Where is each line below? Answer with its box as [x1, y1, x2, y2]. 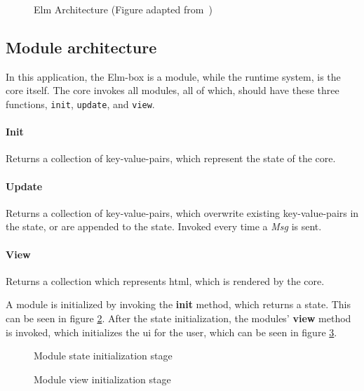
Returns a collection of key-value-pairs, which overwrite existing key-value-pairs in [6, 205, 359, 220]
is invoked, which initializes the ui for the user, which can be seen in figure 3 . [6, 324, 337, 339]
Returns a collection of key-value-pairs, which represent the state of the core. [6, 151, 336, 166]
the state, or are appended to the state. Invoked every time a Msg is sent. [6, 219, 322, 234]
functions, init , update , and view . [6, 96, 155, 111]
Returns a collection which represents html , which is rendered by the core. [6, 273, 325, 288]
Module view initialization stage [34, 371, 171, 386]
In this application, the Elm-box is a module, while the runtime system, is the [6, 69, 341, 84]
